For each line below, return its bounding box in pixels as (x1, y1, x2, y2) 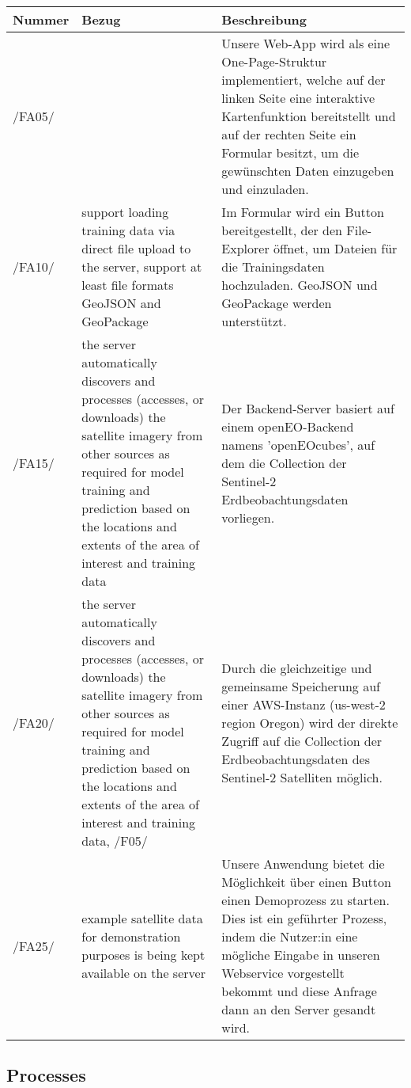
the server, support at (81, 257, 202, 276)
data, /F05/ (81, 831, 148, 850)
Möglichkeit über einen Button (221, 873, 391, 891)
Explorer (221, 239, 270, 257)
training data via (81, 221, 175, 239)
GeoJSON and (81, 294, 161, 312)
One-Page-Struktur (221, 52, 327, 70)
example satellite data (81, 909, 203, 927)
